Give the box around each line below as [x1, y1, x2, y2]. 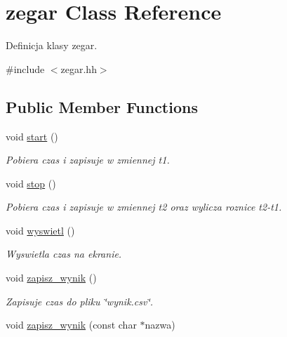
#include [6, 61, 45, 76]
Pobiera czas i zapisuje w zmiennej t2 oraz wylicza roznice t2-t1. [6, 199, 282, 214]
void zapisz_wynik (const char [6, 317, 137, 332]
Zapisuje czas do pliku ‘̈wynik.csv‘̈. [6, 293, 154, 308]
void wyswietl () [6, 223, 75, 237]
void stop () [6, 176, 56, 190]
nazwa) [145, 317, 175, 332]
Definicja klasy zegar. [6, 38, 98, 53]
